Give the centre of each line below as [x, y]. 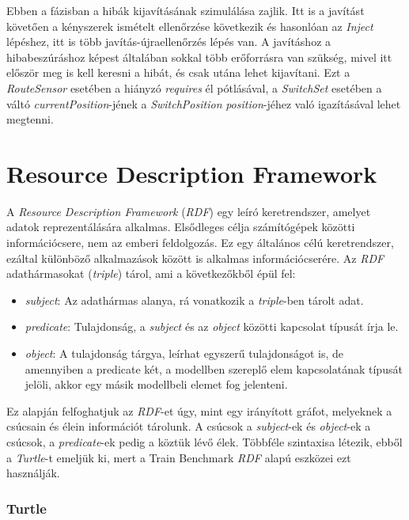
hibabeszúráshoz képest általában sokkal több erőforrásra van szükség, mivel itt [199, 57]
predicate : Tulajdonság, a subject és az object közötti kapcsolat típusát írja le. [212, 326]
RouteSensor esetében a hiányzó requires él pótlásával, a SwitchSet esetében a [194, 87]
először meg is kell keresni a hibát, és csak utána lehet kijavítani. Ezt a [178, 72]
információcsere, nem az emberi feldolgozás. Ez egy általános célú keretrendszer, [200, 243]
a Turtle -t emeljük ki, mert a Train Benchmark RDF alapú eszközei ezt [179, 457]
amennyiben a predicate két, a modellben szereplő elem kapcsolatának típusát [214, 368]
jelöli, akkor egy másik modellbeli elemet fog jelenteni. [156, 384]
